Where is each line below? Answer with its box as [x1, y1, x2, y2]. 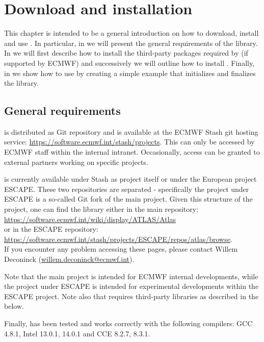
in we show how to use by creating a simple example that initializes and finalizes [4, 67, 256, 78]
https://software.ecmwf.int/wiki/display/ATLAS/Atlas [4, 213, 176, 224]
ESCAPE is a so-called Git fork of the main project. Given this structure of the [4, 193, 253, 204]
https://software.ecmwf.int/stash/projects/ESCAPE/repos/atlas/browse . [4, 233, 232, 244]
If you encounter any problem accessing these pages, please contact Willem [4, 243, 238, 254]
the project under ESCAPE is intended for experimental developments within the [4, 281, 259, 291]
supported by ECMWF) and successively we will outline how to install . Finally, [4, 57, 255, 68]
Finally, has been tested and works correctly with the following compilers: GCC [4, 317, 253, 328]
